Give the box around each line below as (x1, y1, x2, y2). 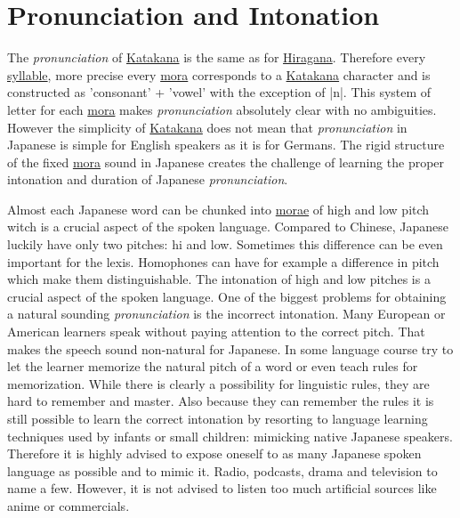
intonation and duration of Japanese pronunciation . (7, 170, 288, 189)
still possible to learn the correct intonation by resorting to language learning (7, 409, 428, 427)
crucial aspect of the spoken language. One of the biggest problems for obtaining (7, 287, 447, 305)
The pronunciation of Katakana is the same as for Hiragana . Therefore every (7, 48, 426, 67)
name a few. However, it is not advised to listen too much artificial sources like (7, 479, 437, 498)
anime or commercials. (7, 496, 130, 514)
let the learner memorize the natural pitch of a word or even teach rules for (7, 357, 418, 376)
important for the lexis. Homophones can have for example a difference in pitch (7, 252, 440, 271)
